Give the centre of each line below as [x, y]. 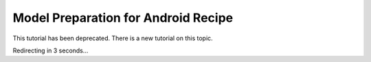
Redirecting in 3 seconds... [50, 50]
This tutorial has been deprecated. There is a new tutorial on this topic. [113, 38]
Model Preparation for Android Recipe [123, 18]
